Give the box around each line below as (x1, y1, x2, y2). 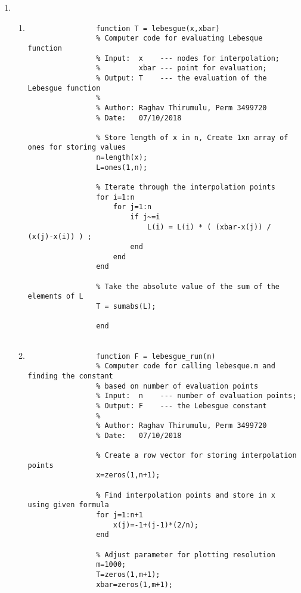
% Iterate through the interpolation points (96, 183, 275, 192)
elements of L (27, 292, 83, 301)
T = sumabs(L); (96, 302, 156, 311)
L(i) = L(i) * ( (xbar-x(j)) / (147, 222, 271, 231)
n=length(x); (96, 153, 148, 162)
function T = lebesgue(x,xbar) (96, 24, 220, 33)
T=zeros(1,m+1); (96, 570, 160, 579)
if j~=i (130, 213, 160, 222)
